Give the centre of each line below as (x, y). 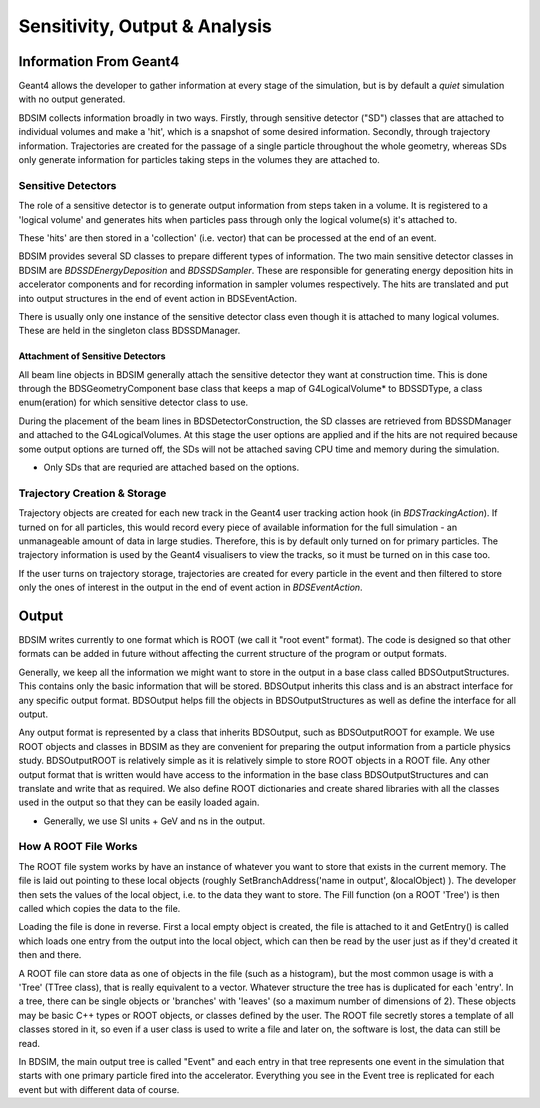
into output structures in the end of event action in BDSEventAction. (158, 298)
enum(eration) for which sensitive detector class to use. (133, 402)
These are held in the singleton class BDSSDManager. (129, 331)
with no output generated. (72, 99)
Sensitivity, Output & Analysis (145, 26)
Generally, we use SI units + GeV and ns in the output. (154, 821)
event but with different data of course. (99, 1089)
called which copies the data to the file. (99, 909)
